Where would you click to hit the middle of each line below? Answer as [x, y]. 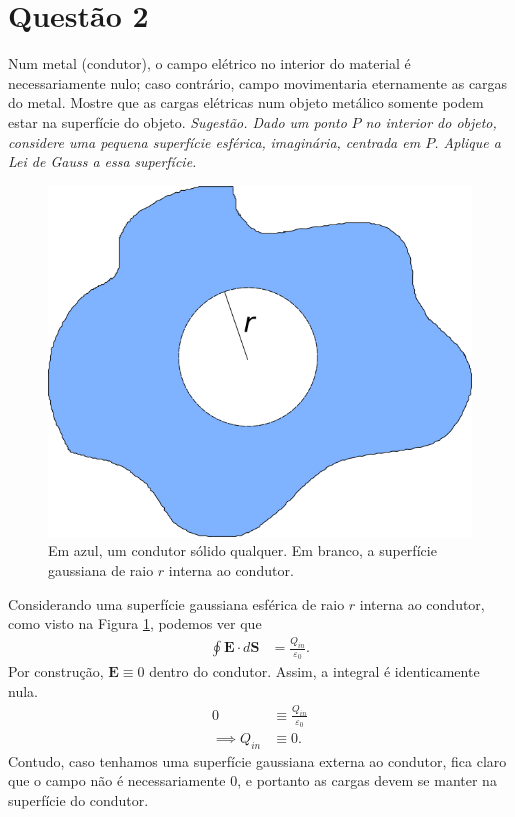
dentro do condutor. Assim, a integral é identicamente [314, 671]
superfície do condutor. [78, 800]
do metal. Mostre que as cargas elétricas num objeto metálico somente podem [246, 102]
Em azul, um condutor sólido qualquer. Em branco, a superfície [242, 550]
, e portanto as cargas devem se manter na [367, 780]
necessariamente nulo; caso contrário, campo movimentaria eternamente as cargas [258, 82]
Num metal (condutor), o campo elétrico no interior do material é [209, 63]
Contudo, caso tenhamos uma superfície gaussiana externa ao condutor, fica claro [257, 760]
